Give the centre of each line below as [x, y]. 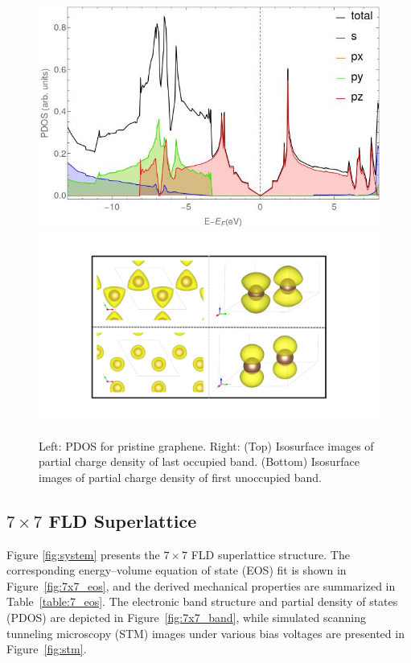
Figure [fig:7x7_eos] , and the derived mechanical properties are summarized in [201, 585]
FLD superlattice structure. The [270, 554]
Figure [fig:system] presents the [83, 554]
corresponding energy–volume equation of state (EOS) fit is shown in [177, 570]
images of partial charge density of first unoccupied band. [180, 477]
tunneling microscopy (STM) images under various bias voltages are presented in [205, 633]
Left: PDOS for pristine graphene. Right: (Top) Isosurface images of [206, 445]
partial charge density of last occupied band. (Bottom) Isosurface [199, 461]
